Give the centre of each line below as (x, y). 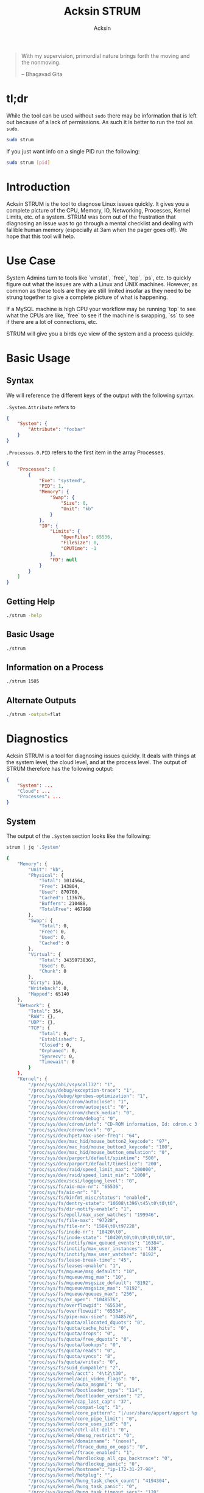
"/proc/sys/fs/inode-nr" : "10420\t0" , (77, 1232)
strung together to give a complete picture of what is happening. (87, 297)
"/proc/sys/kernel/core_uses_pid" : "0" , (80, 1424)
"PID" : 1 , (51, 486)
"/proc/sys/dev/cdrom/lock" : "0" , (72, 1130)
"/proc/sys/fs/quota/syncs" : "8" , (72, 1356)
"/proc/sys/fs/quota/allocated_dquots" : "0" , (87, 1323)
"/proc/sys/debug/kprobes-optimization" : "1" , (88, 1096)
